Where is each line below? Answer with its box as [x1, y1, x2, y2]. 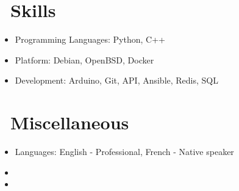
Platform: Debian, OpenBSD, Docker [15, 53, 154, 66]
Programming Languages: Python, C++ [15, 33, 165, 46]
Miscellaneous [10, 110, 129, 135]
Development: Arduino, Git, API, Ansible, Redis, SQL [15, 74, 219, 87]
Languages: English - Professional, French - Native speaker [15, 145, 234, 158]
